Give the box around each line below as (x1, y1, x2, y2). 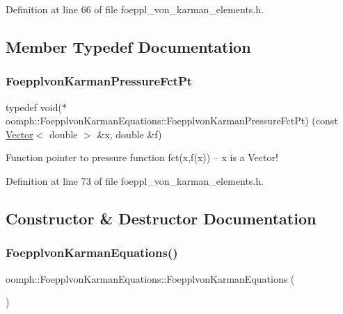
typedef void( (6, 99, 62, 114)
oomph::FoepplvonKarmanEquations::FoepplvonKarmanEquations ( (6, 271, 295, 286)
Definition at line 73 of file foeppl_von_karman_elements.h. (6, 173, 264, 188)
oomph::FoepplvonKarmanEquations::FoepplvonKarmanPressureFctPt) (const (6, 113, 338, 128)
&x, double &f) (97, 126, 162, 141)
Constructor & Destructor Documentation (6, 207, 317, 229)
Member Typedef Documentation (6, 35, 251, 57)
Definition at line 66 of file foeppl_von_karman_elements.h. (6, 2, 264, 16)
